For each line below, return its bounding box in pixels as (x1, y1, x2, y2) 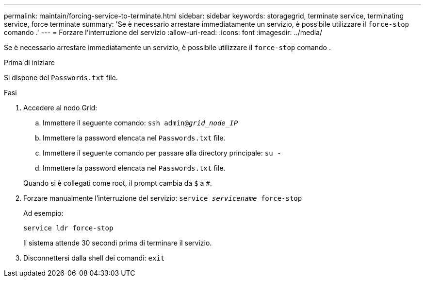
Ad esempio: (23, 209, 64, 217)
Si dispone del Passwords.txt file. (4, 73, 118, 82)
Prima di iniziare (4, 58, 55, 67)
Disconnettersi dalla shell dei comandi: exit (23, 254, 165, 262)
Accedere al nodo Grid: (23, 104, 98, 112)
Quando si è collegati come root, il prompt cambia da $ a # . (23, 179, 212, 187)
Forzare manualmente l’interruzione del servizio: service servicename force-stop (23, 194, 302, 202)
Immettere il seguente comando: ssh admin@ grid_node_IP (43, 119, 238, 127)
